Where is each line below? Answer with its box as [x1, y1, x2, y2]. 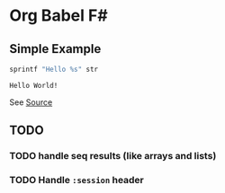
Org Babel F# [9, 5, 108, 26]
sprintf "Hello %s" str [9, 65, 99, 74]
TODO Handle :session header [9, 174, 144, 187]
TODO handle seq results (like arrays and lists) [9, 150, 217, 162]
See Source [9, 96, 53, 108]
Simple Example [9, 41, 102, 57]
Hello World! [9, 81, 58, 90]
